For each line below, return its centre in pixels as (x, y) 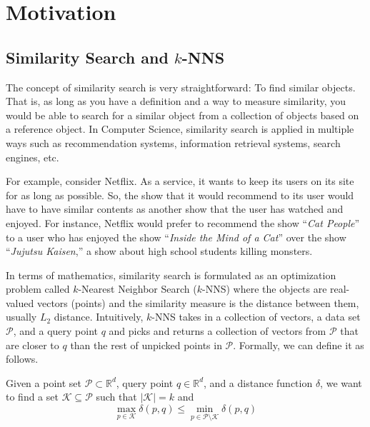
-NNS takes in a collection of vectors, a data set (256, 317)
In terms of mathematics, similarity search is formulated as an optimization (171, 275)
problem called (38, 289)
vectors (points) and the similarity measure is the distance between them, (198, 302)
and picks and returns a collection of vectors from (217, 331)
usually (21, 317)
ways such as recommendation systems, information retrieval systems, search (173, 142)
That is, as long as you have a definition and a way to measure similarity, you (176, 101)
